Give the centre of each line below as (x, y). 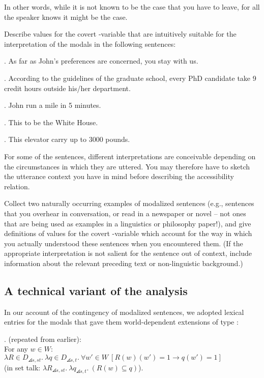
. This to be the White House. (51, 122)
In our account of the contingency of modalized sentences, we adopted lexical (124, 312)
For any (16, 349)
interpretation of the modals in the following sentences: (90, 43)
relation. (17, 186)
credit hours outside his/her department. (67, 88)
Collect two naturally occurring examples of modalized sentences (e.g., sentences (129, 203)
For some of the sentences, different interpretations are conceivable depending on (130, 156)
